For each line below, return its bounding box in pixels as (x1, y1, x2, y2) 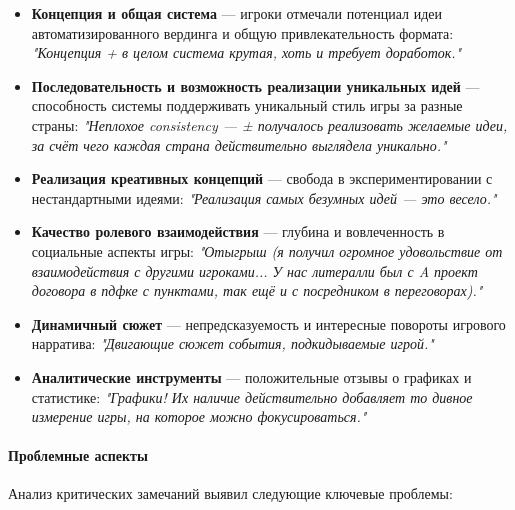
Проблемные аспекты (8, 445, 148, 466)
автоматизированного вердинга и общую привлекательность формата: (31, 22, 454, 43)
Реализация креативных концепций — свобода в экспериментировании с (31, 168, 493, 189)
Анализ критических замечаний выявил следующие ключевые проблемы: (8, 483, 453, 504)
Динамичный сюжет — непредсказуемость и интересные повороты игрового (31, 313, 506, 334)
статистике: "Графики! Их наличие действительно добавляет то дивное (31, 386, 473, 407)
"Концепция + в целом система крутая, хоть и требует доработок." (31, 42, 462, 63)
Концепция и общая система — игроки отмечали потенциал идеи (31, 3, 443, 23)
